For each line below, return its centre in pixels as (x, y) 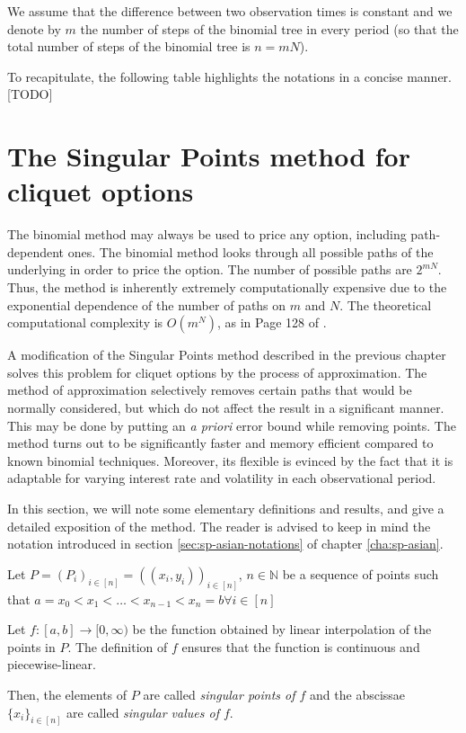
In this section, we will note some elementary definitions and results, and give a (226, 508)
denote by (34, 28)
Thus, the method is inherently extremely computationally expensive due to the (227, 287)
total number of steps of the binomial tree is (129, 46)
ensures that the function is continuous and (301, 646)
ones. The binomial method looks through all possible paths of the (251, 251)
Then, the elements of (67, 695)
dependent (36, 251)
